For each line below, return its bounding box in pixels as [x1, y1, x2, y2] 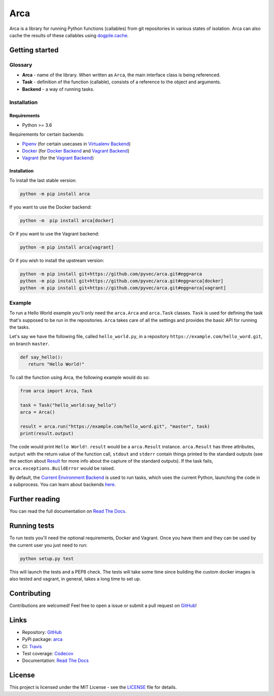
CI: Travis [22, 643, 42, 649]
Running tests [9, 522, 55, 530]
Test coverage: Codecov [22, 650, 74, 656]
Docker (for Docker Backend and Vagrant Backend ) [22, 148, 129, 154]
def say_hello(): [20, 354, 63, 360]
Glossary [9, 61, 32, 68]
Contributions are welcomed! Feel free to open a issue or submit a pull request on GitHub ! [9, 602, 197, 609]
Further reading [9, 495, 60, 503]
